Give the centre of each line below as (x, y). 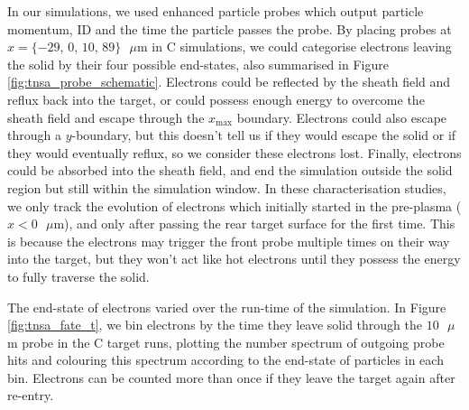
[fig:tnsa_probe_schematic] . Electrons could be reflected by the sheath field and (229, 82)
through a (34, 135)
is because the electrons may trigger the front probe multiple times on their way (229, 241)
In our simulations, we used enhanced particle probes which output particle (216, 11)
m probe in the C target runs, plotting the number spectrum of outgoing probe (226, 342)
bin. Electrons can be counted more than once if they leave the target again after (231, 377)
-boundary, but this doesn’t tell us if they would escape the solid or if (264, 135)
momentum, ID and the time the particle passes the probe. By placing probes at (230, 28)
